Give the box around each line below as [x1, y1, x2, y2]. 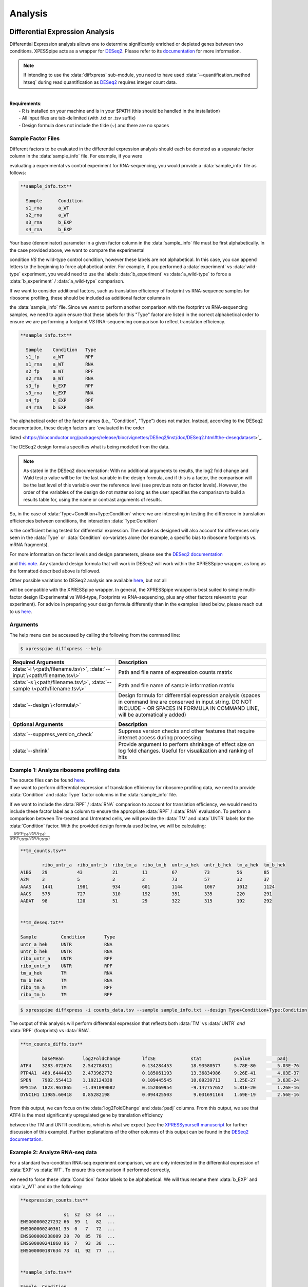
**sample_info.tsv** [20, 1269, 72, 1275]
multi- [243, 587, 256, 593]
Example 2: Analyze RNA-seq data [9, 1149, 97, 1156]
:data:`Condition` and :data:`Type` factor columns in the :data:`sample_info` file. [9, 792, 177, 798]
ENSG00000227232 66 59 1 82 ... [20, 1219, 115, 1225]
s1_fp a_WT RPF [26, 354, 94, 360]
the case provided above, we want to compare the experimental [9, 247, 145, 253]
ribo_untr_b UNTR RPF [20, 963, 113, 969]
